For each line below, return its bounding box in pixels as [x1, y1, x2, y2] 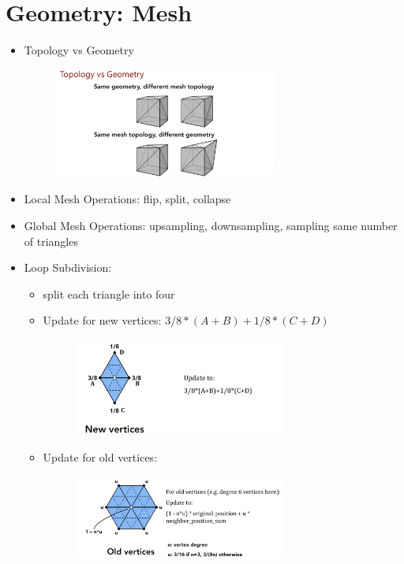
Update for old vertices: [43, 449, 158, 466]
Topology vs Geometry [24, 42, 134, 58]
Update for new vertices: [43, 312, 162, 328]
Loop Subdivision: [24, 259, 112, 276]
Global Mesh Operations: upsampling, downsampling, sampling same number [24, 217, 398, 233]
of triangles [24, 232, 78, 249]
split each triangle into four [43, 285, 175, 302]
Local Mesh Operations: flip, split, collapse [24, 191, 231, 207]
